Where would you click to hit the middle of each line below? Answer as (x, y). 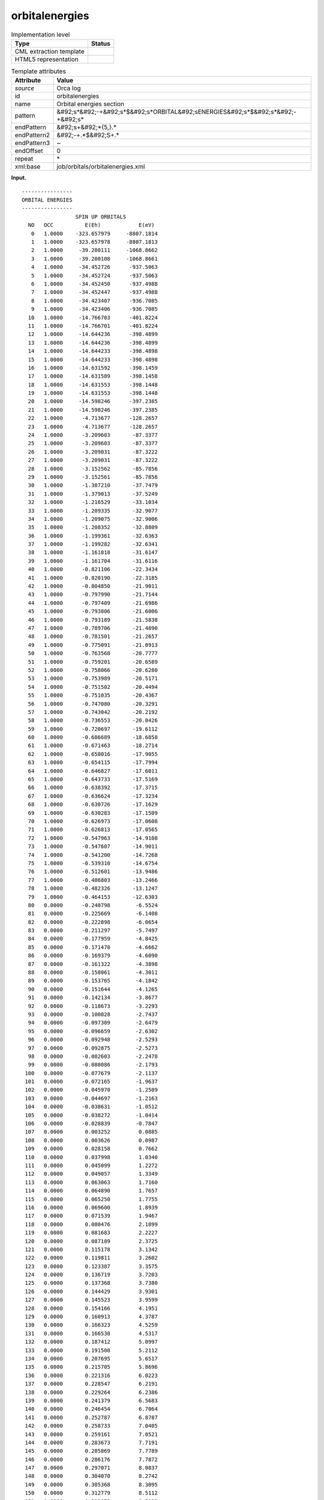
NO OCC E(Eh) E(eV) (91, 225)
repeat (24, 159)
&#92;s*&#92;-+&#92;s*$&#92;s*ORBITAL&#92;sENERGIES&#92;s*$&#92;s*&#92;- (177, 112)
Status (100, 43)
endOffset (29, 151)
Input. (19, 178)
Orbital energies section (90, 104)
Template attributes (38, 71)
